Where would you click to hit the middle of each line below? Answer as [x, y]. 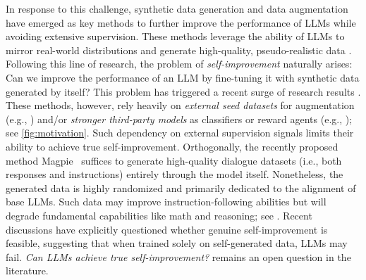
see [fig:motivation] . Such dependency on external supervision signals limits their [180, 133]
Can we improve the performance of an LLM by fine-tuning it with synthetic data [183, 77]
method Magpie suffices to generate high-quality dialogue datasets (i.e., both [174, 160]
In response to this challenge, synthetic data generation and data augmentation [177, 8]
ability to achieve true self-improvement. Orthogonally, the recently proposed [172, 146]
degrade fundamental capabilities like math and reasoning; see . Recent [159, 215]
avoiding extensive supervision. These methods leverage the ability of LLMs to [175, 36]
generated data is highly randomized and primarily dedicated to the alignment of [181, 187]
